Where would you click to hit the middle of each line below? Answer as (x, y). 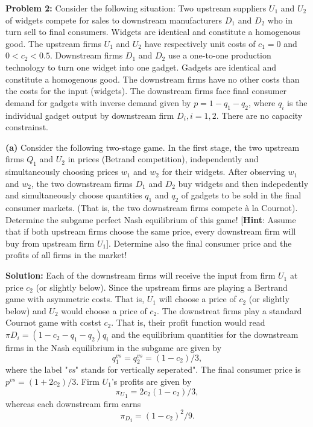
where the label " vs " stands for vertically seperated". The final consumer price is (153, 369)
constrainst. (27, 127)
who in (280, 20)
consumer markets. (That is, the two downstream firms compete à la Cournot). (152, 208)
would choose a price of (104, 310)
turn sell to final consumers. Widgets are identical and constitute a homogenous (153, 32)
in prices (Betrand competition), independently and (163, 159)
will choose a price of (198, 299)
